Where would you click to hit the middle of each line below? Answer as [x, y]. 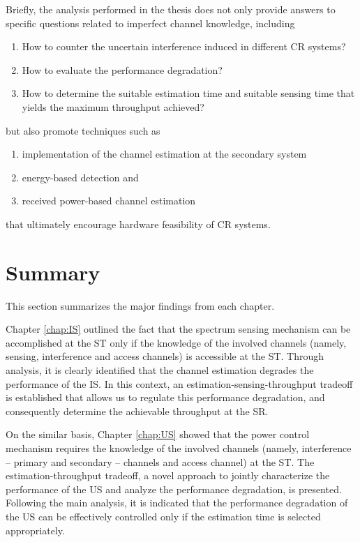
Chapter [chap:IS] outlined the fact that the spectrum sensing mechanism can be [178, 329]
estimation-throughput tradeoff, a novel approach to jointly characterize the [168, 475]
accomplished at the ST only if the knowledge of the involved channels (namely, [176, 342]
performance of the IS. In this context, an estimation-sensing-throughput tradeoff [179, 383]
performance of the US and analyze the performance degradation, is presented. [174, 489]
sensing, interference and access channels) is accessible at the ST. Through [165, 356]
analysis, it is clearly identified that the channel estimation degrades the [160, 370]
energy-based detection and [80, 177]
